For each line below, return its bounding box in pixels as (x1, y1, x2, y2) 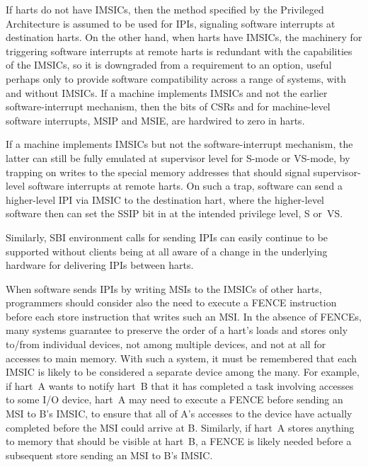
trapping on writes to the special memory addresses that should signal (6, 164, 311, 179)
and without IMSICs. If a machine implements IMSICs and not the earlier (6, 85, 328, 100)
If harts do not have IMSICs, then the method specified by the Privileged (6, 2, 324, 16)
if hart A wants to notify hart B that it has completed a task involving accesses (6, 378, 354, 393)
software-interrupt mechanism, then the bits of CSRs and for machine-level (6, 99, 330, 114)
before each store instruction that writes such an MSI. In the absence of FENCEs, (6, 309, 362, 323)
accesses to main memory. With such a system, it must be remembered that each (6, 350, 357, 365)
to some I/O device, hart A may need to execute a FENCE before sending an (6, 392, 343, 407)
